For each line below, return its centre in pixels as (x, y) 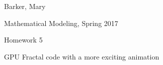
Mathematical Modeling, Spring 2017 (61, 23)
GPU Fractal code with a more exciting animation (82, 56)
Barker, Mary (25, 6)
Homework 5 (23, 40)
